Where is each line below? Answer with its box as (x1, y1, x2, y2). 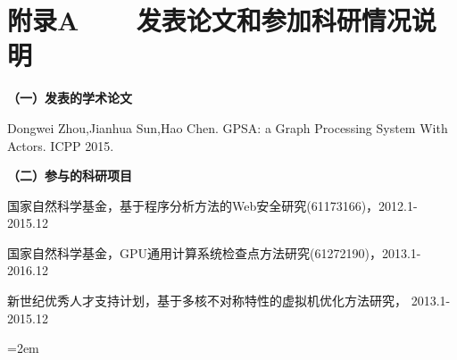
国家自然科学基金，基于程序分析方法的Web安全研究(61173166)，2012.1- (7, 196, 418, 214)
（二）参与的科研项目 (7, 166, 132, 185)
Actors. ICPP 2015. (7, 136, 114, 155)
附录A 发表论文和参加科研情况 (7, 2, 411, 38)
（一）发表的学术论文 (7, 88, 132, 107)
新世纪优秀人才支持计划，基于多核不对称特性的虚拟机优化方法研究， (7, 291, 407, 310)
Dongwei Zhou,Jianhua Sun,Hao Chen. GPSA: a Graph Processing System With (7, 118, 448, 137)
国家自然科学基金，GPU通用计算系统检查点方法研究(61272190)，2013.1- (7, 243, 421, 262)
